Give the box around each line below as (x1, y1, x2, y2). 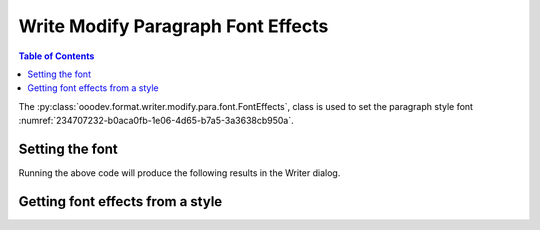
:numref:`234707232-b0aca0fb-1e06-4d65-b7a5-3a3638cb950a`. (18, 115, 294, 127)
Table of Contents (18, 50, 95, 62)
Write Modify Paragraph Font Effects (18, 15, 329, 37)
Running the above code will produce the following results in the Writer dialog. (18, 167, 341, 179)
